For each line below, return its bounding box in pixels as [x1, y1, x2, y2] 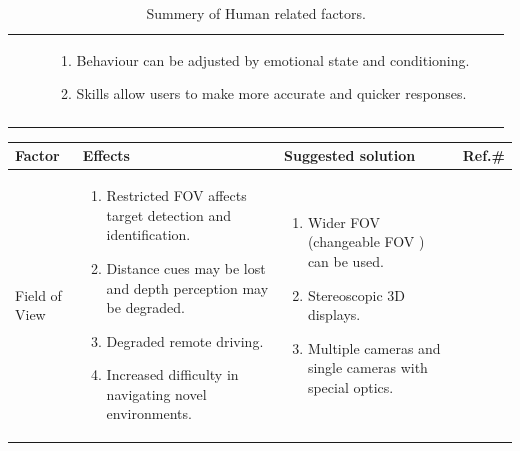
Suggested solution [284, 145, 416, 166]
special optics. [307, 376, 394, 397]
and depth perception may [106, 277, 269, 298]
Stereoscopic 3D [307, 284, 406, 305]
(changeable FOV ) [307, 231, 425, 252]
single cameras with [307, 357, 428, 378]
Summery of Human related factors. [146, 3, 366, 23]
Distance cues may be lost [106, 257, 266, 278]
